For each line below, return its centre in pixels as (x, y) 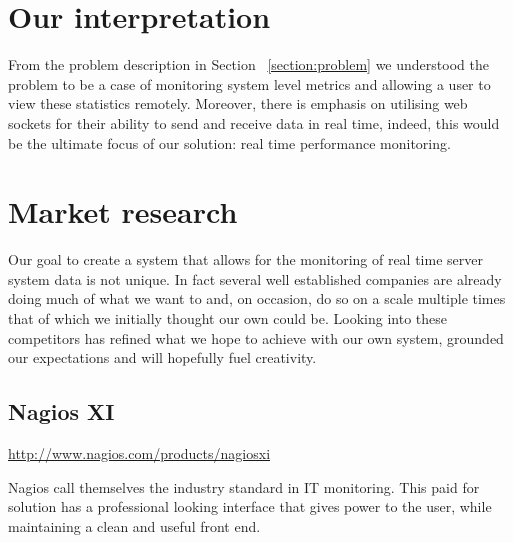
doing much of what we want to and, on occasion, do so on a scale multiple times (257, 298)
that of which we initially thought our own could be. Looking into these (228, 318)
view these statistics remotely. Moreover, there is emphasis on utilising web (238, 103)
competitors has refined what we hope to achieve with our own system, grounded (256, 337)
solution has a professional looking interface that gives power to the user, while (250, 506)
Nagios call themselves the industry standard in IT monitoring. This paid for (244, 486)
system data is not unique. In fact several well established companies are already (255, 278)
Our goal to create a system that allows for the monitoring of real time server (245, 259)
